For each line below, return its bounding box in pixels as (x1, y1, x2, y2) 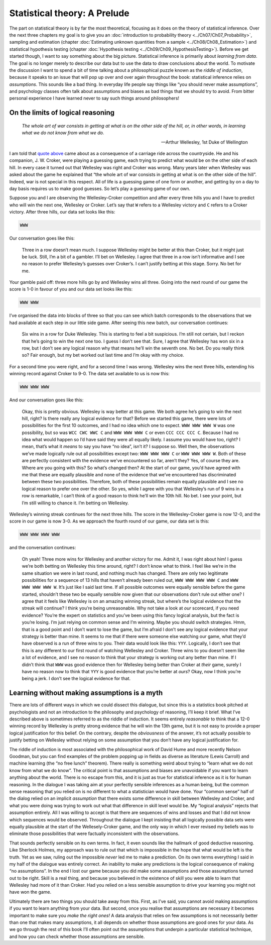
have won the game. (9, 889, 52, 895)
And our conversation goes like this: (9, 397, 84, 403)
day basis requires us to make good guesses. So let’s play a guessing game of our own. (9, 185, 191, 191)
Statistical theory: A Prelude (9, 8, 130, 19)
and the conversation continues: (9, 545, 76, 551)
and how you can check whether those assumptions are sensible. (9, 933, 145, 939)
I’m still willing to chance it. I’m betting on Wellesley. (22, 500, 129, 506)
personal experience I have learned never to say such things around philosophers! (9, 95, 180, 101)
